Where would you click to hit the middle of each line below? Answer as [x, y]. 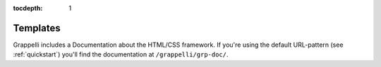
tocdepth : [28, 8]
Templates [37, 28]
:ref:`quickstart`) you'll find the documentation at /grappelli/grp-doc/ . [121, 54]
